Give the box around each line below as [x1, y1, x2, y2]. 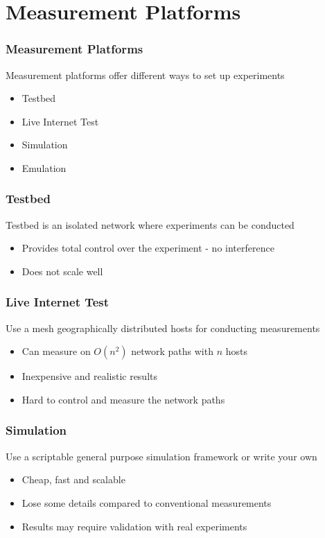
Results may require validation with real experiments [21, 519, 247, 533]
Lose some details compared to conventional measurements [21, 495, 272, 510]
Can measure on [21, 344, 91, 358]
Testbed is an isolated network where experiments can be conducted [6, 217, 295, 232]
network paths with [131, 344, 213, 358]
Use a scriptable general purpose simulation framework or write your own [6, 449, 317, 463]
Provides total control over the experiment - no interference [21, 241, 274, 255]
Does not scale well [21, 263, 103, 278]
